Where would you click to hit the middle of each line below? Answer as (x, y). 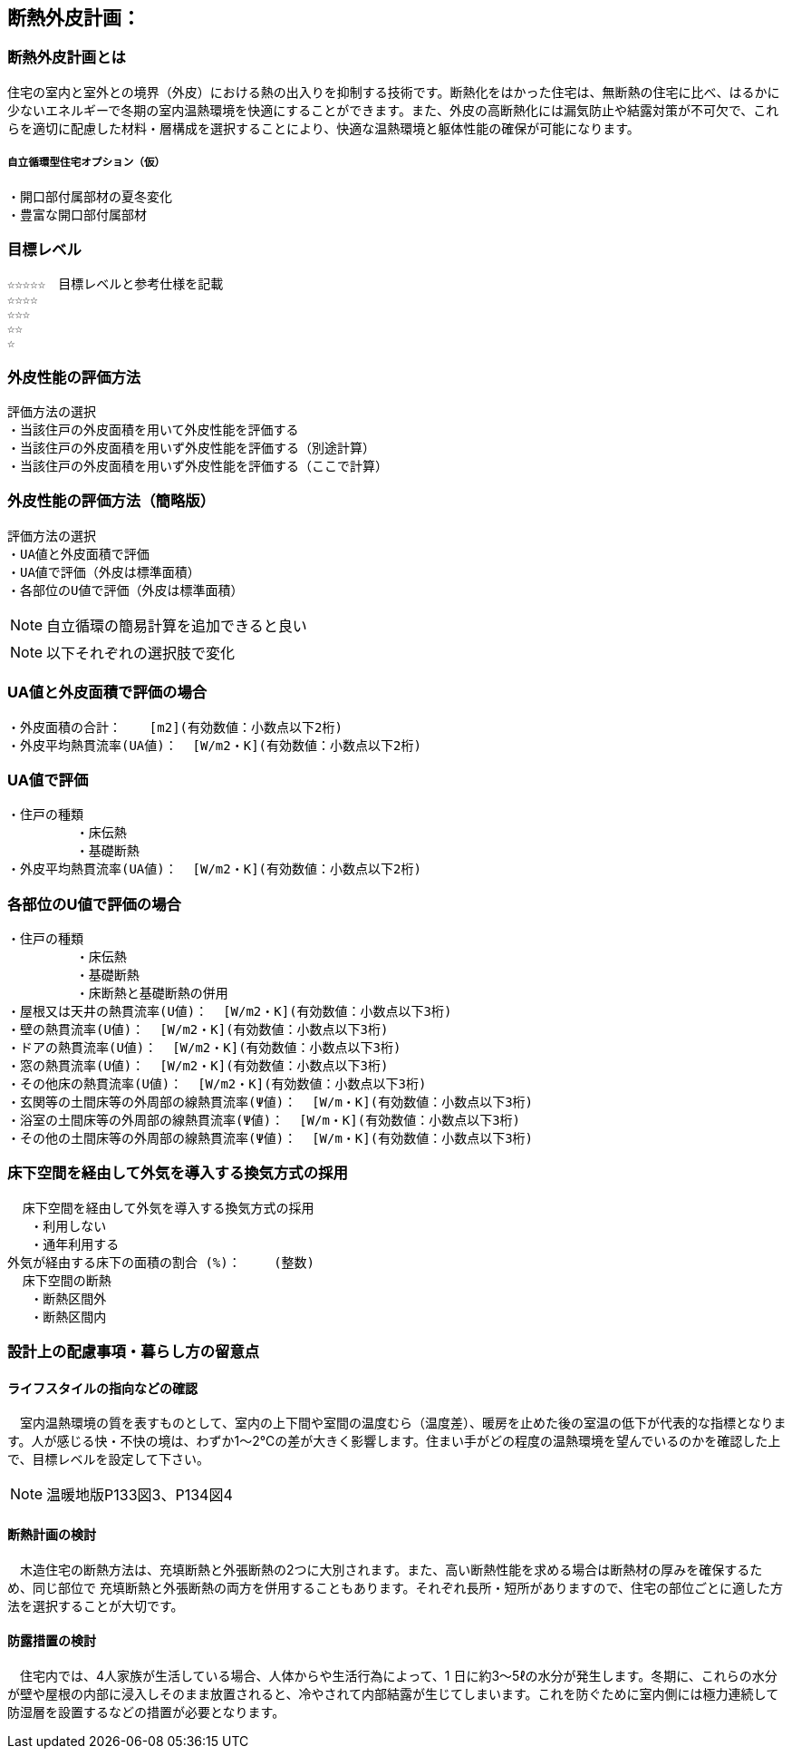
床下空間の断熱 (67, 1280)
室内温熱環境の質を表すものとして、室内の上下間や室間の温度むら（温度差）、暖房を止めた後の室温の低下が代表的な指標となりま (403, 1423)
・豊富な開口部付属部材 (77, 215)
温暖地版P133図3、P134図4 (140, 1495)
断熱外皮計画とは (67, 58)
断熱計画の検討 (52, 1535)
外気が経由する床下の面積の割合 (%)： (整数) (161, 1262)
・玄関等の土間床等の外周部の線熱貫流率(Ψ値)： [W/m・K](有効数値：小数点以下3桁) (270, 1102)
